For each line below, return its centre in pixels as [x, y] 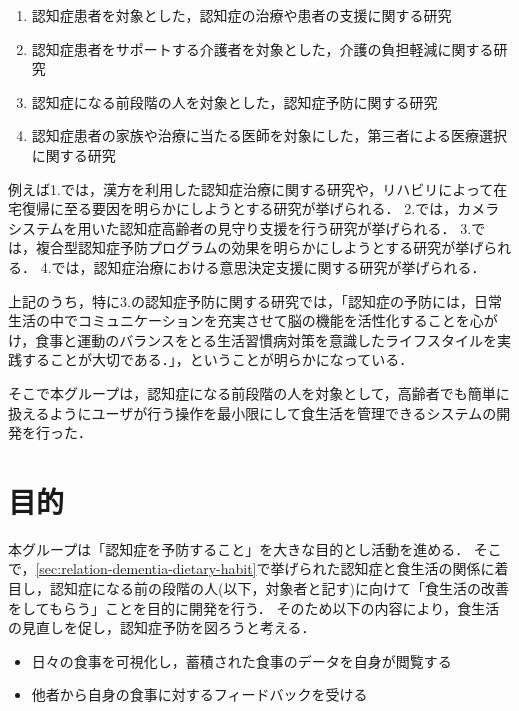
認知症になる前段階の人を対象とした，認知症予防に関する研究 [234, 101]
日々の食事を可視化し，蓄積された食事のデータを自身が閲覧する [241, 660]
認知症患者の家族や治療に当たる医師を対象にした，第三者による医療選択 [269, 135]
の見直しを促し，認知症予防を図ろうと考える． [162, 627]
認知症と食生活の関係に [417, 568]
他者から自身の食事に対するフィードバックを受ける [199, 694]
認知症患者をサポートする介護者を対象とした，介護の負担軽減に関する [262, 48]
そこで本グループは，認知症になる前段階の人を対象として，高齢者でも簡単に [259, 392]
